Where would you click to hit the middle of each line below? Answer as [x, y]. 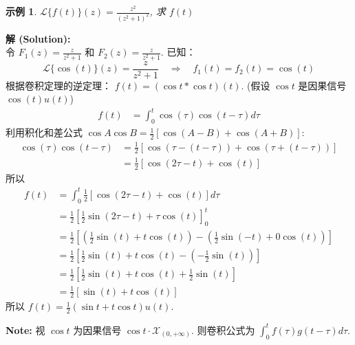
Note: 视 [25, 330]
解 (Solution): [38, 38]
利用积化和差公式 [44, 132]
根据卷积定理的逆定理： [58, 85]
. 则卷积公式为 [223, 330]
